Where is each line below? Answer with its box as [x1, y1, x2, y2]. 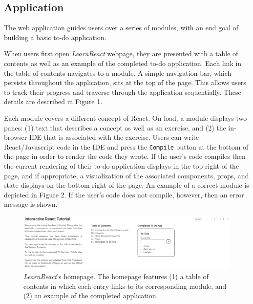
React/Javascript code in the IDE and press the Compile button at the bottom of [4, 141, 249, 152]
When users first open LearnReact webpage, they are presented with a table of [4, 48, 238, 59]
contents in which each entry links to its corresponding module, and [23, 281, 227, 291]
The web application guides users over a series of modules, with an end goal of [4, 22, 239, 33]
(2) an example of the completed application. [23, 290, 158, 301]
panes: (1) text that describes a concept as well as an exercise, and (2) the [4, 122, 226, 132]
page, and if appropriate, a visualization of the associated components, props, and [4, 170, 249, 180]
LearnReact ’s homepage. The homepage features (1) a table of [23, 271, 209, 282]
